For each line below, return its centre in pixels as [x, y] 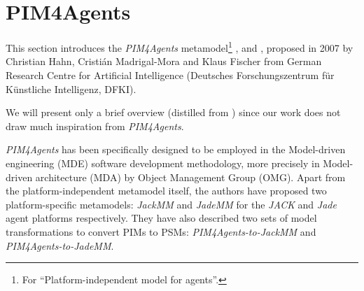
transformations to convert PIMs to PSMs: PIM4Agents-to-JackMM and [161, 231]
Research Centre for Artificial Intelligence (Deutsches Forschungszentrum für [170, 74]
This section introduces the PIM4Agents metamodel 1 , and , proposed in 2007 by [180, 47]
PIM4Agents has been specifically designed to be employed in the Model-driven [176, 149]
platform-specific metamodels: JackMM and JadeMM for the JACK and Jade [171, 204]
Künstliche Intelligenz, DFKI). [71, 88]
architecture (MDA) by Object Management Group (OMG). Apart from [190, 177]
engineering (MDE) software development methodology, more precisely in [163, 163]
